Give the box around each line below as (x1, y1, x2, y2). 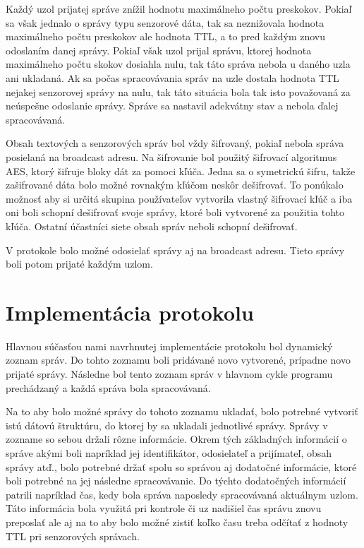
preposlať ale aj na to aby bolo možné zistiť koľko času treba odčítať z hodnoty (6, 514, 348, 529)
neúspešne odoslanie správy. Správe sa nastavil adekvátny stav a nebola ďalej (6, 98, 339, 113)
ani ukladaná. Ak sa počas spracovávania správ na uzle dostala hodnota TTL (6, 70, 339, 85)
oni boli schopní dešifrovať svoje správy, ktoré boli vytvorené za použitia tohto (6, 205, 345, 220)
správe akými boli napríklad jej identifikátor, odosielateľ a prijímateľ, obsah (6, 445, 332, 460)
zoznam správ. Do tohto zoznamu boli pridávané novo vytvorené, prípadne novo (6, 352, 351, 367)
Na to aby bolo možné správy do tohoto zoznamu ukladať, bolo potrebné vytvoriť (6, 404, 358, 419)
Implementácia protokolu (6, 297, 254, 326)
